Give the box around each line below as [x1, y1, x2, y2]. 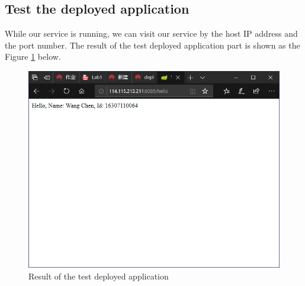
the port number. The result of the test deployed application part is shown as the [5, 38, 300, 51]
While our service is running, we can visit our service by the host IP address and [5, 27, 298, 40]
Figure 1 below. [5, 50, 61, 63]
